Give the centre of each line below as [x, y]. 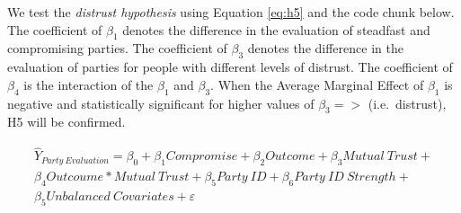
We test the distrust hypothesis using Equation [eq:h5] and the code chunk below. [231, 12]
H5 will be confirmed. [66, 122]
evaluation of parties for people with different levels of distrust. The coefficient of [230, 67]
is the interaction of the [89, 84]
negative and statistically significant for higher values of [161, 103]
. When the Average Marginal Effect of [317, 84]
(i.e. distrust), [407, 103]
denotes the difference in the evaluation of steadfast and [276, 29]
